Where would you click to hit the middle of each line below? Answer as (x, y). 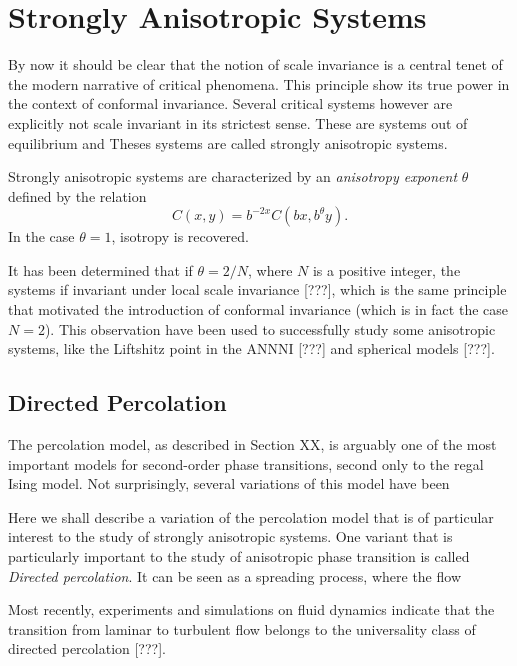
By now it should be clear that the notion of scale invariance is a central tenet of (255, 64)
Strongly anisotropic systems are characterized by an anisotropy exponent (233, 176)
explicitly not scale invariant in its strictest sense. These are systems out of (238, 122)
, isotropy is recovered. (180, 236)
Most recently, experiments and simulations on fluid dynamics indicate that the (251, 609)
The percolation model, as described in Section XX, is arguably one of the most (252, 444)
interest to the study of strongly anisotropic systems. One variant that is (230, 536)
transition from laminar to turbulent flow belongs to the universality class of (242, 628)
